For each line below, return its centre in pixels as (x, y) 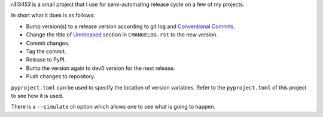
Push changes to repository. (61, 76)
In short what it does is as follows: (53, 16)
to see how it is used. (37, 96)
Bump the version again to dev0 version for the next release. (100, 68)
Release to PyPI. (46, 60)
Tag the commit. (46, 51)
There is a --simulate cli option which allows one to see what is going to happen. (113, 107)
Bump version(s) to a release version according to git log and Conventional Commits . (131, 26)
